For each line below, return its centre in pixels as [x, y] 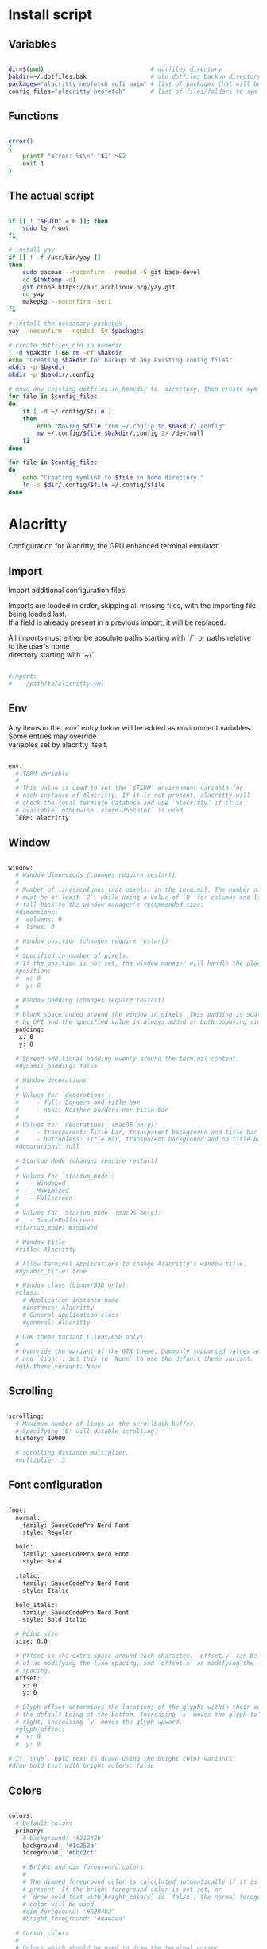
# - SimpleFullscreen [54, 1221]
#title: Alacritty [46, 1250]
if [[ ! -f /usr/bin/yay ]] [55, 258]
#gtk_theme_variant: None [58, 1366]
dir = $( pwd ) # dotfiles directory [115, 69]
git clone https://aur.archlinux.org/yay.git [99, 287]
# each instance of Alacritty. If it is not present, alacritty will [133, 796]
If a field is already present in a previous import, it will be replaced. [117, 622]
